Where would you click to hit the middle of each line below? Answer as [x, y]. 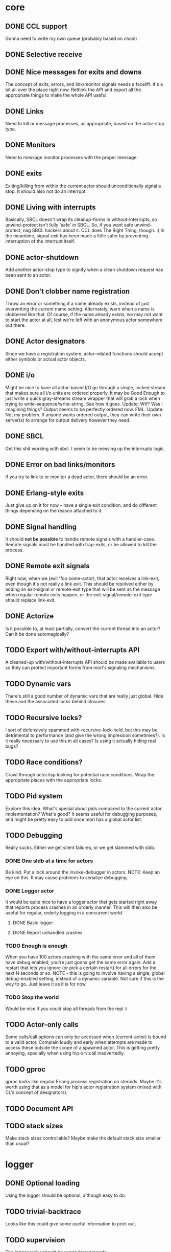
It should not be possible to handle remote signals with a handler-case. [80, 539]
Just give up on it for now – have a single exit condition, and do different [81, 505]
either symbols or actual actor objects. [46, 359]
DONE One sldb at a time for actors [49, 861]
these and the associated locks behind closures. [56, 702]
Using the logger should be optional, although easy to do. [66, 1195]
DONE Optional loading [43, 1183]
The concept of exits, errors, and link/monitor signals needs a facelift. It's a [84, 84]
